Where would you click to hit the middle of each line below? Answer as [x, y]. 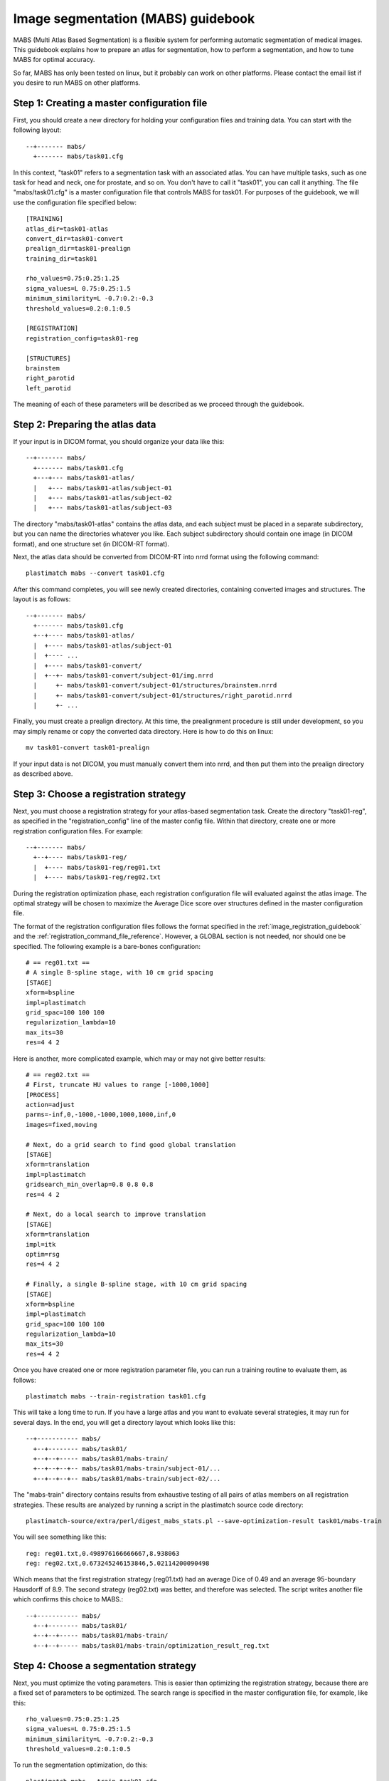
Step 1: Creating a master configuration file [110, 103]
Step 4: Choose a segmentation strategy [105, 1666]
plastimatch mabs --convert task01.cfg [95, 573]
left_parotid [48, 388]
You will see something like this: [60, 1537]
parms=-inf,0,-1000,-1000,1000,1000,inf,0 [101, 1115]
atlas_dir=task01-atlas [67, 229]
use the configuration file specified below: [75, 202]
